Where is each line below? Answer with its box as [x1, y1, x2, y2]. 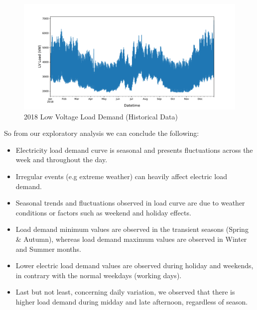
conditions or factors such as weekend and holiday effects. [15, 207, 191, 217]
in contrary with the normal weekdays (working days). [15, 270, 182, 280]
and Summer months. [15, 243, 81, 254]
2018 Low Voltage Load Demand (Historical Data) [24, 111, 178, 121]
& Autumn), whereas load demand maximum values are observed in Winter [15, 233, 247, 244]
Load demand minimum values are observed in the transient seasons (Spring [15, 224, 249, 234]
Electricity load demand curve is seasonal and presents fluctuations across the [15, 144, 253, 155]
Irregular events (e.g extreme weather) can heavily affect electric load [15, 171, 227, 181]
